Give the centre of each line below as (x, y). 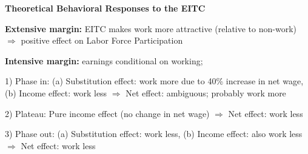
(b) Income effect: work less (56, 92)
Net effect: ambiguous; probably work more (206, 92)
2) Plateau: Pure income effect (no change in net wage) (107, 113)
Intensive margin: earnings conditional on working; (104, 60)
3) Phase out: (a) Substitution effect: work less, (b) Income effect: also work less (154, 134)
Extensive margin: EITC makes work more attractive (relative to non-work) (151, 28)
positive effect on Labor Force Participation (102, 40)
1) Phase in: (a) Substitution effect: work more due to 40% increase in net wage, (154, 81)
